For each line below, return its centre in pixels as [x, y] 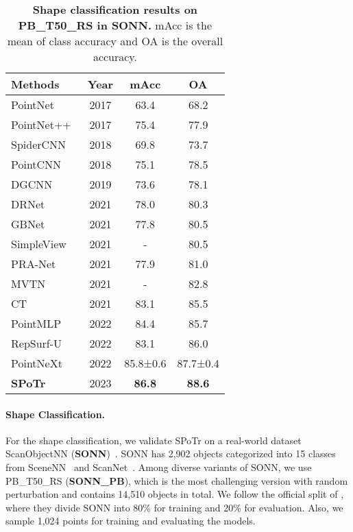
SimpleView [39, 244]
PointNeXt [37, 363]
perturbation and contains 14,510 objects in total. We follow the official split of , [175, 494]
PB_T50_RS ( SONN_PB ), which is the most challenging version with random [177, 480]
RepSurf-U [37, 343]
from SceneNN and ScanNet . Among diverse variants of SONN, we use [159, 467]
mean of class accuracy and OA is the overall [115, 41]
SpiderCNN [39, 144]
